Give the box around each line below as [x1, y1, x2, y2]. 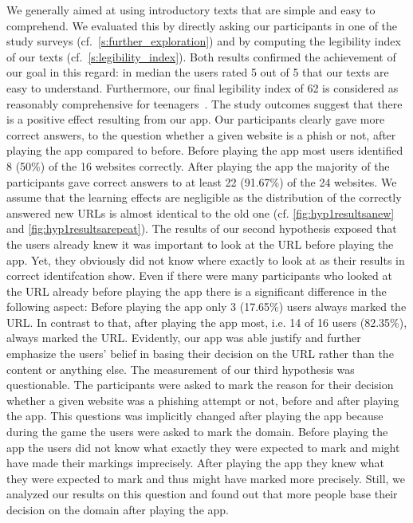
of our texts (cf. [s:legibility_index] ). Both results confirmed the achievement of [6, 48, 396, 65]
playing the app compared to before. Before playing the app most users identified [6, 142, 403, 159]
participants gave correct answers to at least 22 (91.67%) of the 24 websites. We [6, 173, 397, 190]
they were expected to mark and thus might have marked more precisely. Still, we [6, 470, 406, 486]
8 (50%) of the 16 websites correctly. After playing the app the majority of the [6, 157, 390, 174]
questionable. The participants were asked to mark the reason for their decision [6, 376, 394, 393]
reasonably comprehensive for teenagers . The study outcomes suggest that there [6, 95, 403, 112]
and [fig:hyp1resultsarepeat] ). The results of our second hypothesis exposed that [6, 220, 397, 237]
